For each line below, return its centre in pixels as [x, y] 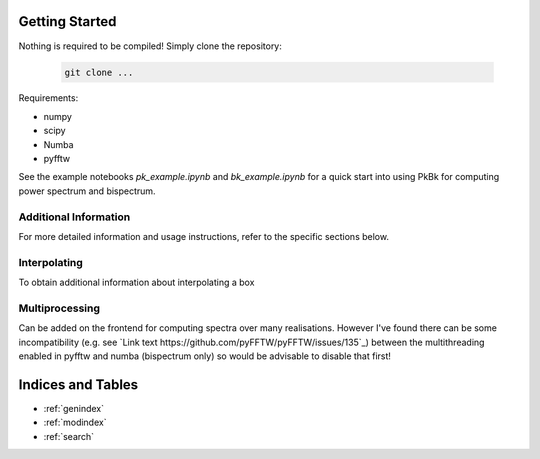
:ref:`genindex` [74, 408]
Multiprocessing [59, 308]
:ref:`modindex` [75, 422]
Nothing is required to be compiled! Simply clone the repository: [150, 46]
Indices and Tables [78, 384]
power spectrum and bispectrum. [87, 191]
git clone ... [99, 72]
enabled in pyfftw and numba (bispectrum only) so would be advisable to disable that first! [205, 356]
